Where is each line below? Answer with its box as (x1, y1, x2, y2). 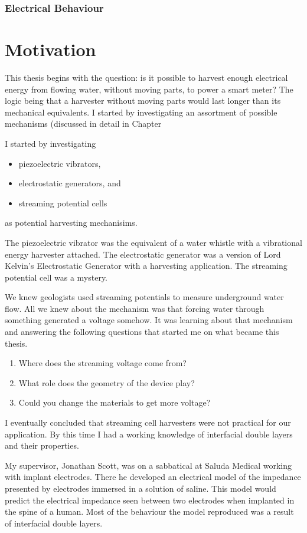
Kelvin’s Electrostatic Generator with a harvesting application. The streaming (5, 259, 288, 272)
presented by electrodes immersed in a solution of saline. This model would (5, 482, 276, 494)
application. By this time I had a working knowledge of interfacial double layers (5, 427, 293, 440)
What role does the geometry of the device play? (18, 376, 195, 389)
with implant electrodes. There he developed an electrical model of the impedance (5, 471, 301, 483)
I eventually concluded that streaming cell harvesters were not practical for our (5, 416, 291, 429)
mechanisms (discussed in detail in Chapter (5, 117, 162, 130)
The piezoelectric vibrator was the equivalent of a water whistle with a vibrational (5, 236, 302, 248)
